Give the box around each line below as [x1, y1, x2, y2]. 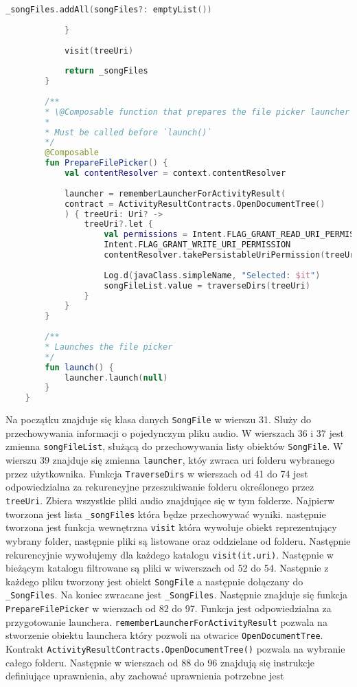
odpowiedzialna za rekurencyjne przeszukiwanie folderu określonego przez [5, 480, 314, 494]
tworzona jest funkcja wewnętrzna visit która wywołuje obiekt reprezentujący [5, 520, 337, 534]
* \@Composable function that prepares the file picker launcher [45, 106, 350, 117]
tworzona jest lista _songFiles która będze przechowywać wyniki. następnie [5, 506, 326, 521]
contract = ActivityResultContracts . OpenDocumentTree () [64, 199, 325, 209]
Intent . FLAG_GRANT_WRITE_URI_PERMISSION [104, 240, 291, 250]
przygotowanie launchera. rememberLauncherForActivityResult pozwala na [5, 614, 327, 629]
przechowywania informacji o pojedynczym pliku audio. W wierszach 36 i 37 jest [5, 425, 344, 440]
